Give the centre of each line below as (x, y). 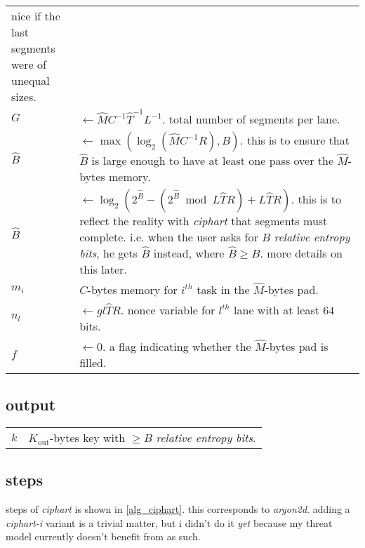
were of (29, 64)
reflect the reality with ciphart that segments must (204, 220)
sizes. (24, 96)
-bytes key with (88, 437)
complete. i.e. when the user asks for (169, 236)
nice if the (36, 16)
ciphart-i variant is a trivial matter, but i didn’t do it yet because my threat (169, 522)
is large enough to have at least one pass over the (212, 160)
